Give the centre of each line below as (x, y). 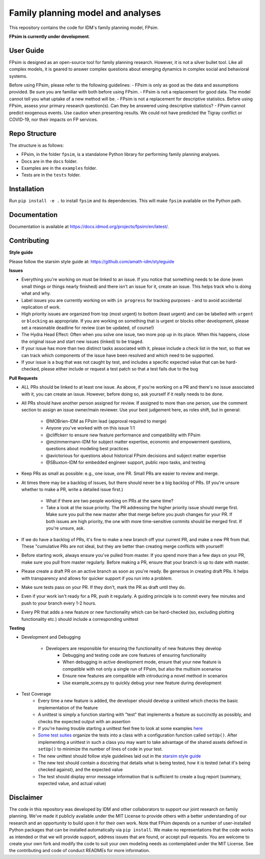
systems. (18, 76)
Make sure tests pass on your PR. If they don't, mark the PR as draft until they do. (104, 587)
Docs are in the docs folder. (50, 161)
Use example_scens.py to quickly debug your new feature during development (142, 683)
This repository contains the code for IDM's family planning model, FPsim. (84, 28)
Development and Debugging (51, 637)
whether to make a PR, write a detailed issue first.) (72, 490)
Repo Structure (33, 134)
